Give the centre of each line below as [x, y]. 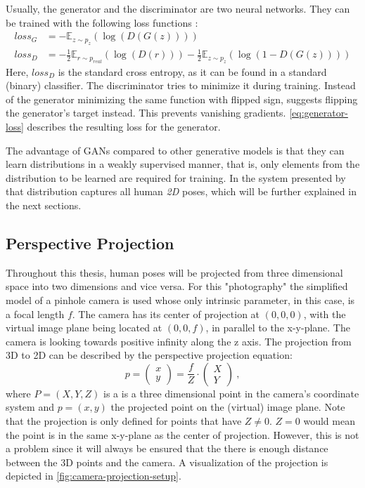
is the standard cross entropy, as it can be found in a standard [192, 71]
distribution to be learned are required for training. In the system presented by [176, 177]
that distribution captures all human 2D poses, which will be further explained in [181, 191]
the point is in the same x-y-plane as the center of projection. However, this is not [182, 434]
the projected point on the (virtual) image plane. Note [228, 407]
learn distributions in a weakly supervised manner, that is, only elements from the [183, 164]
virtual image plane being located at [84, 328]
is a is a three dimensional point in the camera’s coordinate [231, 393]
